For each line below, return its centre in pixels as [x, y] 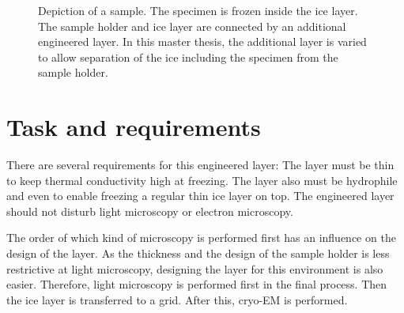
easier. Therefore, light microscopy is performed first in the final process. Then [197, 284]
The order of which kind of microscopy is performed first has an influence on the [201, 238]
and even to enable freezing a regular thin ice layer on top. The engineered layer [200, 196]
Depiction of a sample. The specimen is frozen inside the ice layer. [198, 10]
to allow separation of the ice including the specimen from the [188, 57]
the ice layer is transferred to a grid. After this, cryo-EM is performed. [177, 299]
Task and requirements [134, 127]
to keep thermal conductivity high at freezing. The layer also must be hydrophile [202, 180]
